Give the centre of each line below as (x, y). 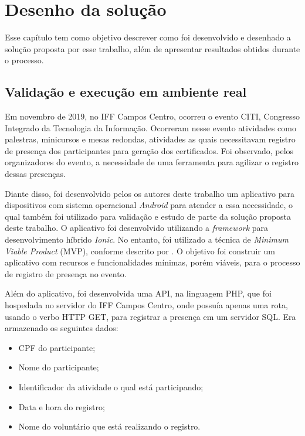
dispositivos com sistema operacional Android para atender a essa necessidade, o (149, 205)
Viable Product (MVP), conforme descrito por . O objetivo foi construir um (140, 251)
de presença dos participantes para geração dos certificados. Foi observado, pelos (149, 150)
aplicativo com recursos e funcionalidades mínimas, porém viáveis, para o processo (152, 262)
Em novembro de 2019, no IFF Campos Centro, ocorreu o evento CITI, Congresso (152, 116)
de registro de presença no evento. (66, 273)
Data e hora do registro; (62, 406)
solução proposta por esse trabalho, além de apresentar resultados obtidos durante (152, 48)
